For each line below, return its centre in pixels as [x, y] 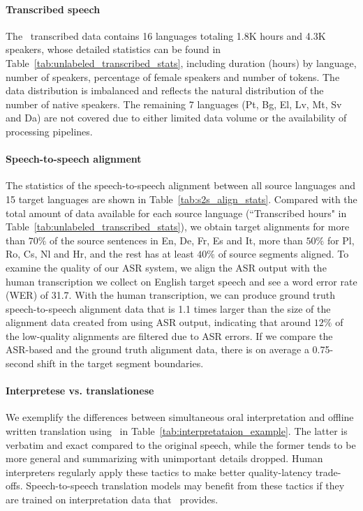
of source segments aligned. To [283, 254]
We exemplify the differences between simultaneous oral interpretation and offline [180, 417]
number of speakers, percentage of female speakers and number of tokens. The [173, 76]
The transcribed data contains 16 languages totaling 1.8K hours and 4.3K [166, 35]
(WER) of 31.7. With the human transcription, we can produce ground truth [171, 295]
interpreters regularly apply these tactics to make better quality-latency [159, 472]
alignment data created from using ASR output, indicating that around [158, 322]
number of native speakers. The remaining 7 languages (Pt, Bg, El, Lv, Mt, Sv [174, 104]
